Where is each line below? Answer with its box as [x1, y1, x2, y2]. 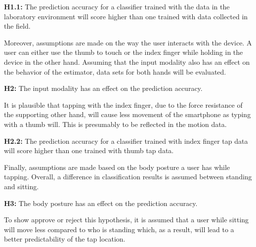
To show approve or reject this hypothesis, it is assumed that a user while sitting [4, 214, 249, 225]
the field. [4, 21, 31, 31]
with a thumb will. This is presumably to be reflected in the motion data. [4, 119, 227, 129]
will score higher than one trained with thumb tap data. [4, 145, 174, 156]
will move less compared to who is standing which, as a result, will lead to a [4, 224, 234, 234]
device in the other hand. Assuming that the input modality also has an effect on [4, 56, 250, 67]
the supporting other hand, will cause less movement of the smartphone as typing [4, 109, 251, 120]
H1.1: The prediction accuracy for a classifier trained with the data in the [4, 1, 230, 11]
